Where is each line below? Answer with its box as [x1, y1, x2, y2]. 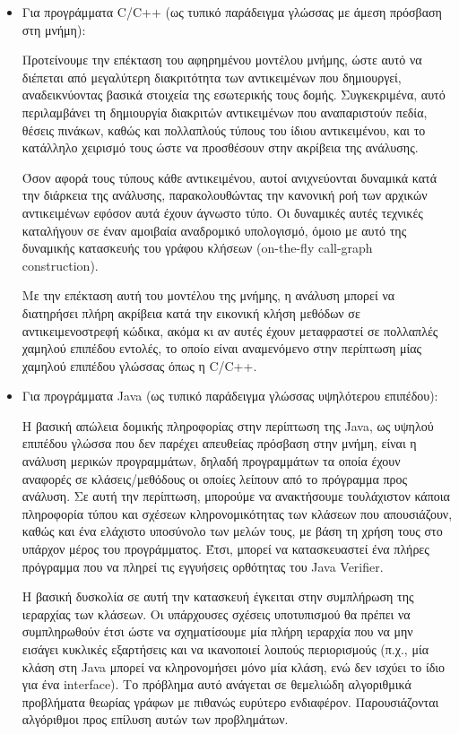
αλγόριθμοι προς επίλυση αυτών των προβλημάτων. [22, 710, 289, 729]
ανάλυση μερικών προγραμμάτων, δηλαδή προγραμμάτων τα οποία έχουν [22, 452, 401, 471]
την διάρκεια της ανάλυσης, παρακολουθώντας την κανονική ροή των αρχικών [22, 186, 428, 204]
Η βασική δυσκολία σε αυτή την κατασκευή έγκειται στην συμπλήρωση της [22, 587, 414, 606]
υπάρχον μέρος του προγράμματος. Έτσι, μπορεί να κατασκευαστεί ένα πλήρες [22, 540, 429, 558]
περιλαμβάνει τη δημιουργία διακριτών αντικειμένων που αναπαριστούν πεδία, [22, 102, 428, 121]
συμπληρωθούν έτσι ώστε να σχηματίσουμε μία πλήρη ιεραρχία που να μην [22, 622, 413, 641]
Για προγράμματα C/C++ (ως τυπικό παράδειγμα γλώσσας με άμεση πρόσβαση [22, 3, 442, 21]
